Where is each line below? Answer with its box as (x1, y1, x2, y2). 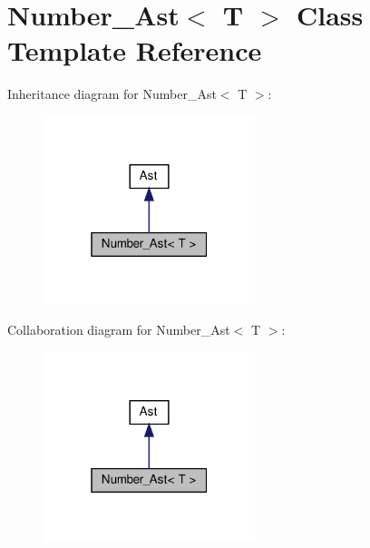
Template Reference (7, 32, 262, 69)
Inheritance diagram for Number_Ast (7, 84, 217, 103)
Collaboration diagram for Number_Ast (7, 320, 230, 339)
